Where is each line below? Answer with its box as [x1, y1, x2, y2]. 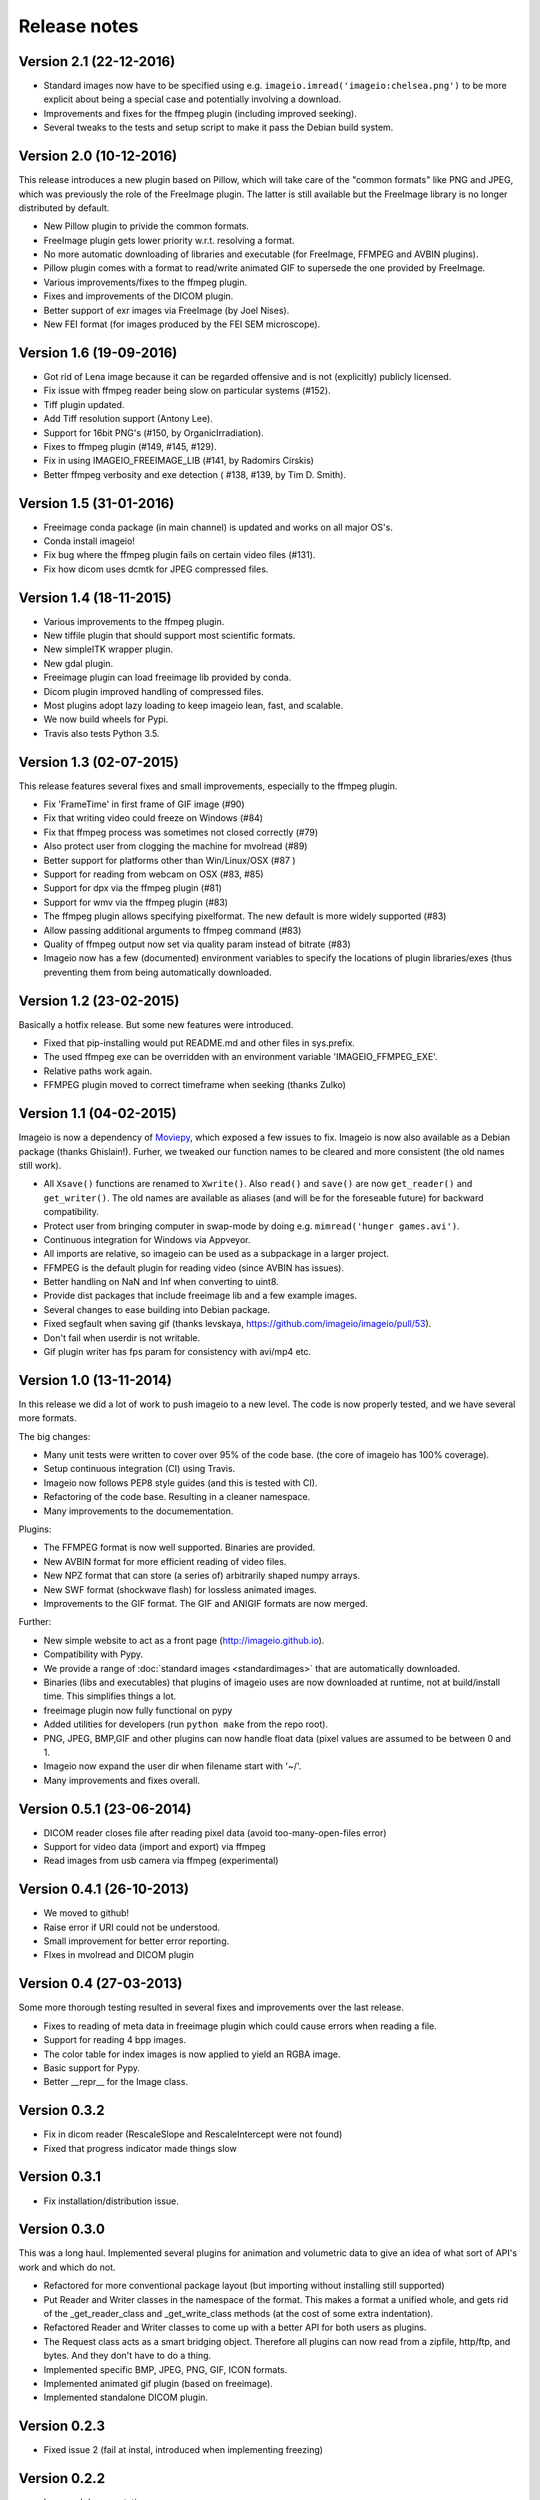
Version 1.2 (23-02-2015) [18, 992, 180, 1009]
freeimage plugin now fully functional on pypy [43, 1704, 233, 1716]
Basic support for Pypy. [43, 2061, 140, 2074]
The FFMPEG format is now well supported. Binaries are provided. [43, 1541, 316, 1554]
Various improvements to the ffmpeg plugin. [43, 615, 225, 627]
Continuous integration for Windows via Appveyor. [43, 1233, 251, 1245]
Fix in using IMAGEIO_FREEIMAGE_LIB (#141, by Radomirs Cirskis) [43, 455, 315, 467]
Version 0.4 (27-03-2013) [18, 1975, 183, 1992]
